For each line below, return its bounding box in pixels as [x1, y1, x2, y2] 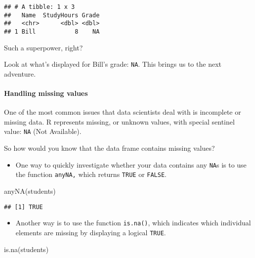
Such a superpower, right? [4, 42, 83, 52]
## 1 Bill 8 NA [4, 28, 100, 35]
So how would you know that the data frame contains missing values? [4, 143, 215, 153]
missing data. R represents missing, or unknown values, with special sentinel [4, 116, 235, 127]
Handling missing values [4, 88, 88, 98]
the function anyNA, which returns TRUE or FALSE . [15, 169, 167, 179]
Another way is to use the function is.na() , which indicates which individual [15, 217, 251, 228]
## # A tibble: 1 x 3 [4, 3, 75, 10]
